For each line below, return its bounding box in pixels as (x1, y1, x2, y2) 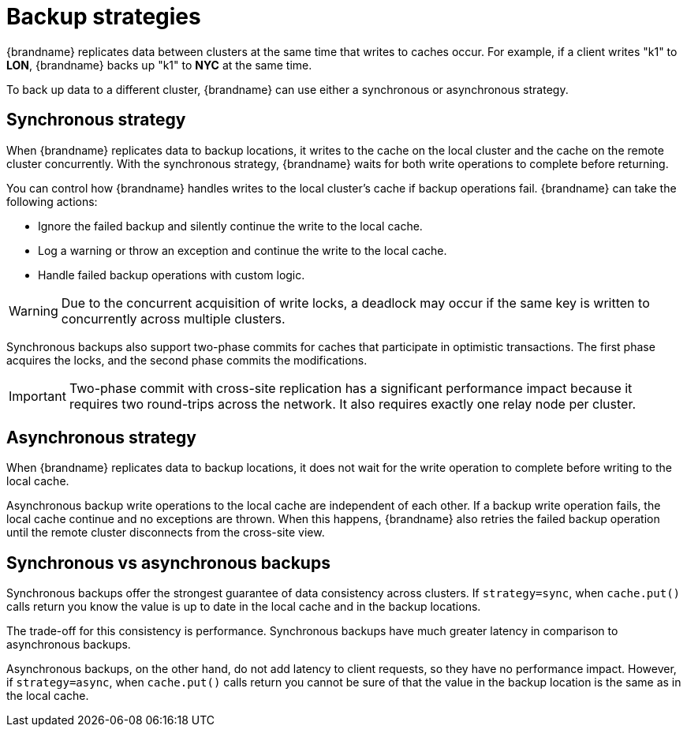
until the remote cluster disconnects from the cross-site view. (6, 525, 325, 540)
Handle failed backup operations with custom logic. (38, 267, 305, 282)
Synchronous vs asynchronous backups (6, 552, 330, 573)
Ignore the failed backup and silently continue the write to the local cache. (38, 219, 423, 233)
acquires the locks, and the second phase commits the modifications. (6, 353, 368, 367)
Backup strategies (6, 3, 201, 30)
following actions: (6, 194, 98, 208)
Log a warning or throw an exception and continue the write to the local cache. (38, 243, 447, 257)
